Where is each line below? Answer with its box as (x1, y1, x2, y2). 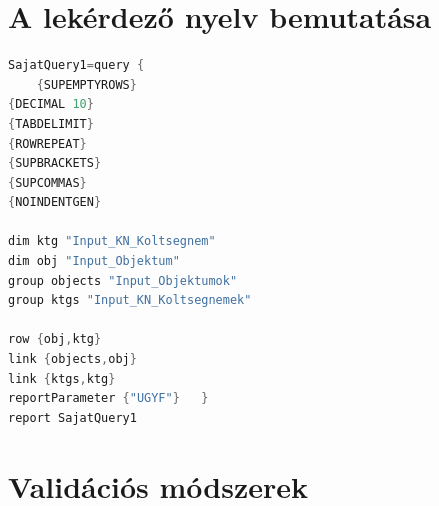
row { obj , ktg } (8, 332, 102, 347)
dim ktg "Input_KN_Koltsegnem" (8, 234, 216, 249)
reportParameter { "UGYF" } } (8, 391, 209, 406)
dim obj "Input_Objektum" (8, 254, 180, 269)
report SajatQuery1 (8, 410, 137, 425)
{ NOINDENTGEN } (8, 195, 102, 210)
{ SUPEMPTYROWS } (36, 77, 137, 92)
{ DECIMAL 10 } (8, 97, 94, 112)
